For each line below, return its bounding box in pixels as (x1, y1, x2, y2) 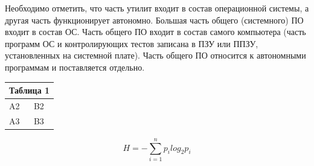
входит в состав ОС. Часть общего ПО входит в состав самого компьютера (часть (5, 25, 306, 38)
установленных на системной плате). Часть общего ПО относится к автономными (5, 49, 306, 62)
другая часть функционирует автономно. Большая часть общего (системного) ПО (5, 13, 304, 26)
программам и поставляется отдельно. (5, 60, 145, 73)
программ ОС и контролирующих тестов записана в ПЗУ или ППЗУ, (5, 37, 258, 49)
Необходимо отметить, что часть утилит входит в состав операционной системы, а (5, 2, 309, 14)
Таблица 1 (9, 84, 50, 97)
